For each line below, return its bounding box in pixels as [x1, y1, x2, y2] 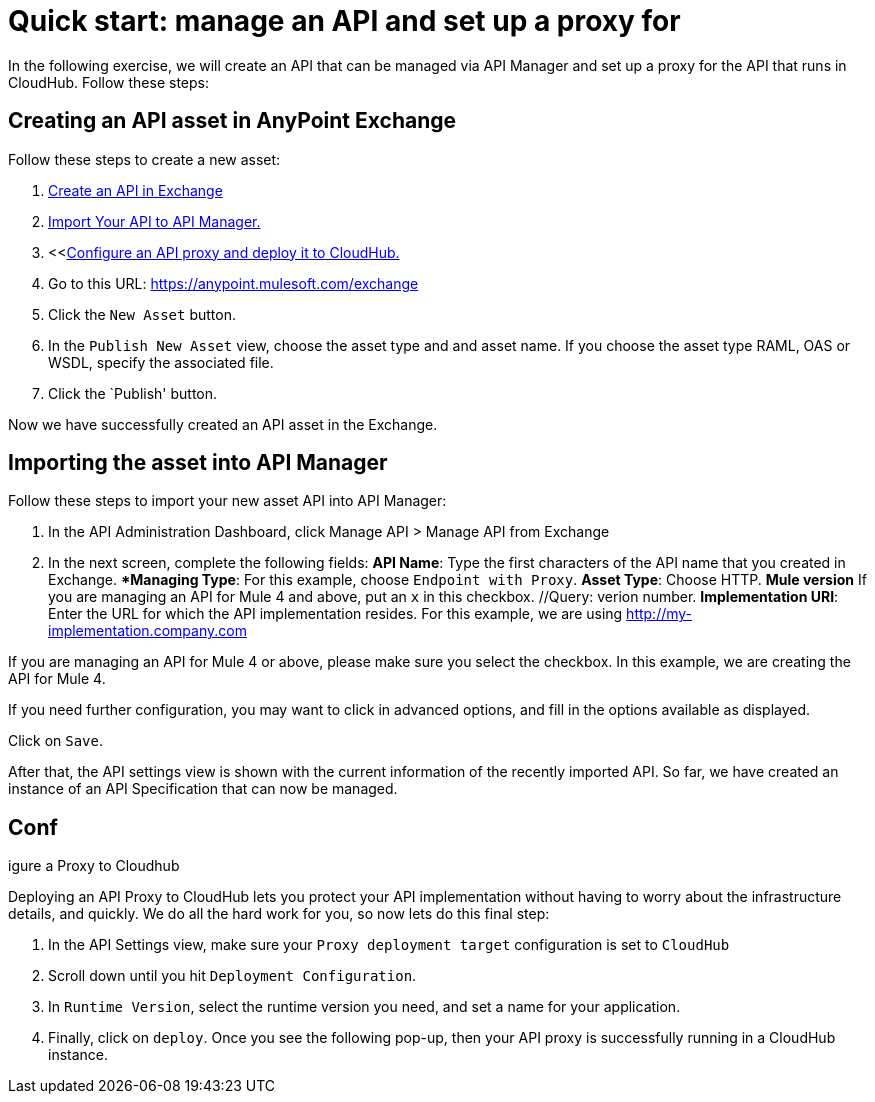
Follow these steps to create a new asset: [8, 150, 281, 168]
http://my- [626, 605, 693, 623]
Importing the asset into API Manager [8, 450, 388, 476]
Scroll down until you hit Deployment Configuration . [48, 967, 417, 985]
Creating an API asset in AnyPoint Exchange [8, 108, 457, 134]
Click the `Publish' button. [48, 384, 218, 402]
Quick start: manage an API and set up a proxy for [8, 4, 681, 38]
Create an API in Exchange [48, 181, 223, 199]
